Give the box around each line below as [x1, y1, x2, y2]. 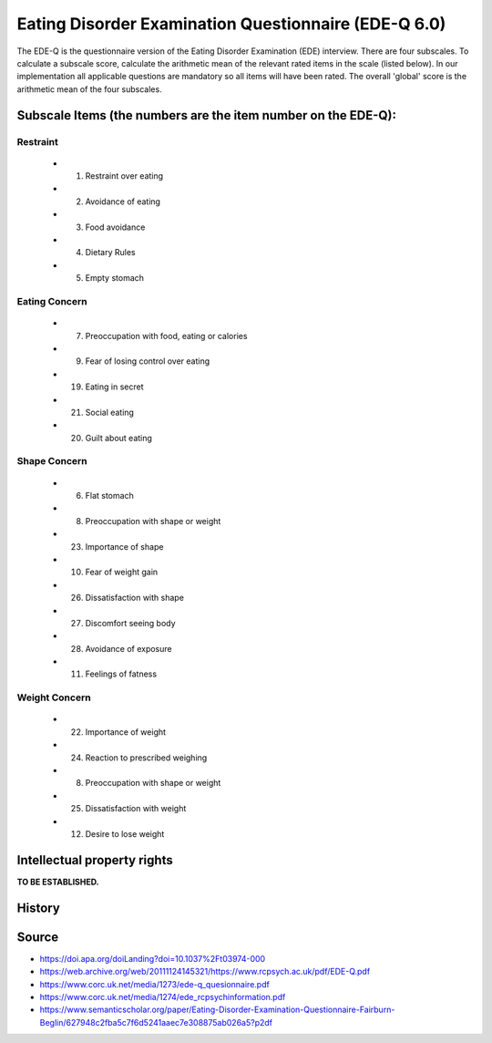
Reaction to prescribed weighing [85, 752, 208, 763]
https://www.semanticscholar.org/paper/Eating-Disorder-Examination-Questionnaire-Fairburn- [39, 1004, 395, 1016]
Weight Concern [16, 691, 91, 704]
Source [16, 929, 59, 945]
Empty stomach [85, 273, 145, 284]
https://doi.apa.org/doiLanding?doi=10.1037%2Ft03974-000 [39, 953, 266, 964]
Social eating [85, 407, 134, 418]
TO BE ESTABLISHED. [16, 876, 99, 887]
